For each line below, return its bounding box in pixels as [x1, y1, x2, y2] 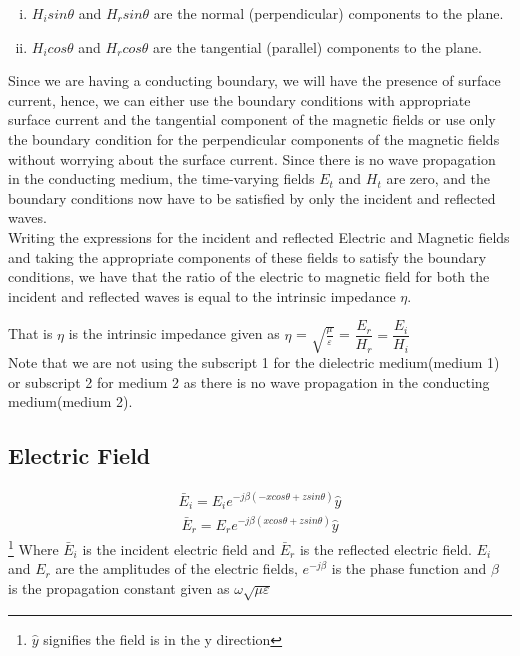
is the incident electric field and [82, 538, 276, 559]
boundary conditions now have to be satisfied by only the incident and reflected [8, 187, 496, 208]
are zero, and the [386, 168, 490, 189]
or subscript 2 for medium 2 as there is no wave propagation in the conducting [8, 371, 490, 392]
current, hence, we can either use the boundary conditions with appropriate [8, 89, 471, 110]
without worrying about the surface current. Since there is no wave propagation [8, 148, 496, 169]
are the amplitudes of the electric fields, [55, 558, 298, 579]
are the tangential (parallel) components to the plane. [153, 36, 482, 57]
